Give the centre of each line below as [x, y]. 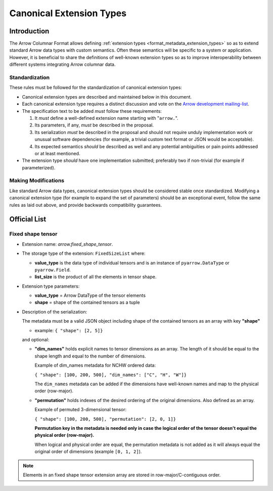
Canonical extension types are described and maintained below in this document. [107, 97]
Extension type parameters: [51, 286]
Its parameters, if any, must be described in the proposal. [94, 125]
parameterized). [39, 167]
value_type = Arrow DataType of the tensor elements [90, 295]
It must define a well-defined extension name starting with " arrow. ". [107, 118]
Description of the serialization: [55, 311]
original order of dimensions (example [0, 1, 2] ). [88, 452]
